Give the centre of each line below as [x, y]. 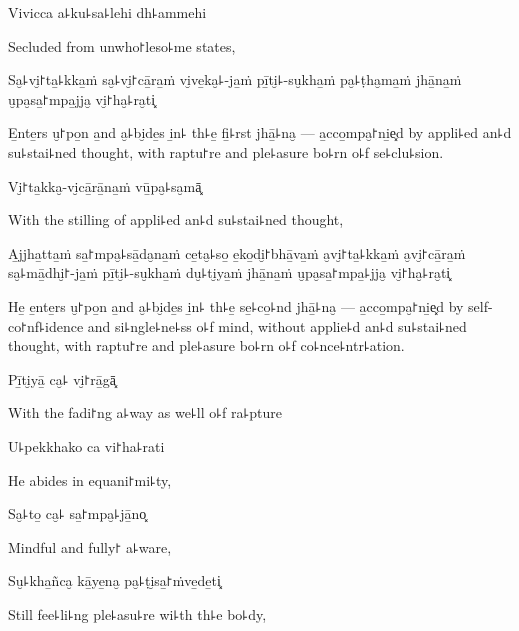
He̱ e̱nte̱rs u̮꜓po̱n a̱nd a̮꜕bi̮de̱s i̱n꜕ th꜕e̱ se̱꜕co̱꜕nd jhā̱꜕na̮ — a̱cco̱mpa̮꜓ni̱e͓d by [236, 305]
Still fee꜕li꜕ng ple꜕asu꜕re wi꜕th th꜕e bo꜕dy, [137, 613]
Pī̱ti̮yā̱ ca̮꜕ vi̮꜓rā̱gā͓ [62, 378]
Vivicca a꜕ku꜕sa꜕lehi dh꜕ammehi [107, 12]
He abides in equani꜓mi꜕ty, [90, 479]
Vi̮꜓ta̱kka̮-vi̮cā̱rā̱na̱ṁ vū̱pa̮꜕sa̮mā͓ [105, 185]
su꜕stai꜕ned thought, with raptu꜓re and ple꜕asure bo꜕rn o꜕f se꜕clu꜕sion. [226, 151]
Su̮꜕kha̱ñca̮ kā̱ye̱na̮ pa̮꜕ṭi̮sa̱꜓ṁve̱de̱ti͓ [114, 580]
